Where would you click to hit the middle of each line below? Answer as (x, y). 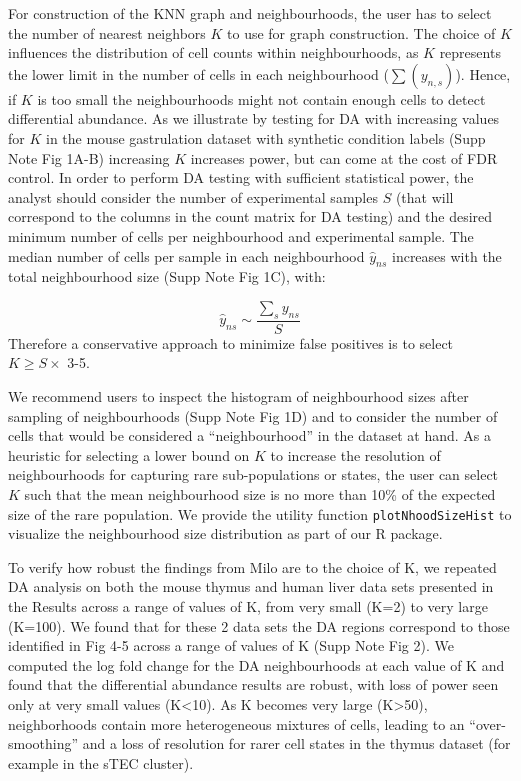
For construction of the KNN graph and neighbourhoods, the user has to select (250, 13)
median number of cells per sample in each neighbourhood (186, 255)
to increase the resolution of (355, 454)
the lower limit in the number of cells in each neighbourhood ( (198, 73)
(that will (424, 196)
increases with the (446, 255)
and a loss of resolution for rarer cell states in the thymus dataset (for (296, 743)
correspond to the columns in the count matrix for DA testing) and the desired (250, 216)
